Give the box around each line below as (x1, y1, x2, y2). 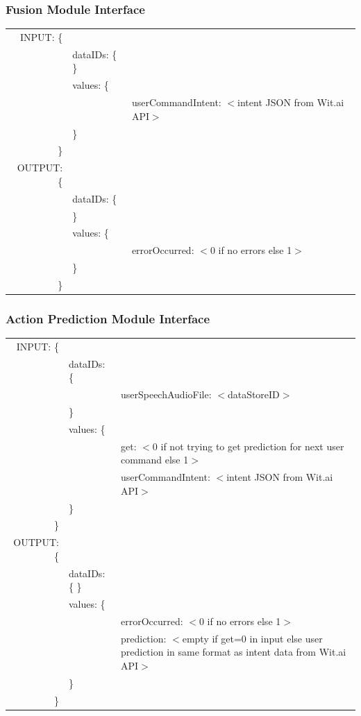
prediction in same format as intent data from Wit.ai (120, 645, 346, 659)
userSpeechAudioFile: (120, 387, 212, 402)
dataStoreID (227, 387, 280, 402)
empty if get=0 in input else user (182, 631, 323, 645)
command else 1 (120, 452, 189, 467)
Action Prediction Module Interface (6, 309, 210, 327)
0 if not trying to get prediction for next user (152, 438, 344, 453)
